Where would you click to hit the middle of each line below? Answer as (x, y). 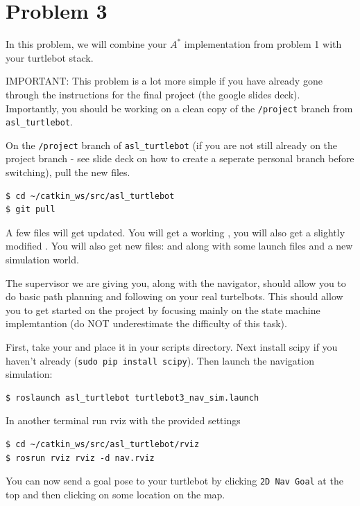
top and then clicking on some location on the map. (115, 494)
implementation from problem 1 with (263, 44)
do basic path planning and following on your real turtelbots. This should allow (174, 296)
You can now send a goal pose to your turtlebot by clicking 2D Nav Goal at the (174, 481)
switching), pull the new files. (68, 172)
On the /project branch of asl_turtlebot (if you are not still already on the (172, 145)
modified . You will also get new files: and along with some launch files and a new (179, 246)
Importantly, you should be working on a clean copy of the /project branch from (179, 108)
